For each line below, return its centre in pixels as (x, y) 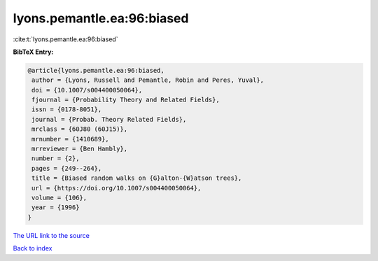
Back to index (33, 248)
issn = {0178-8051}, (67, 110)
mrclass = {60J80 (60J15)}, (80, 129)
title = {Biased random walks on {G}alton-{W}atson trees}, (137, 178)
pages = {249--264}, (67, 168)
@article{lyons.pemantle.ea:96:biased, (96, 70)
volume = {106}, (59, 198)
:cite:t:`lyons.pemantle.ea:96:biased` (65, 39)
